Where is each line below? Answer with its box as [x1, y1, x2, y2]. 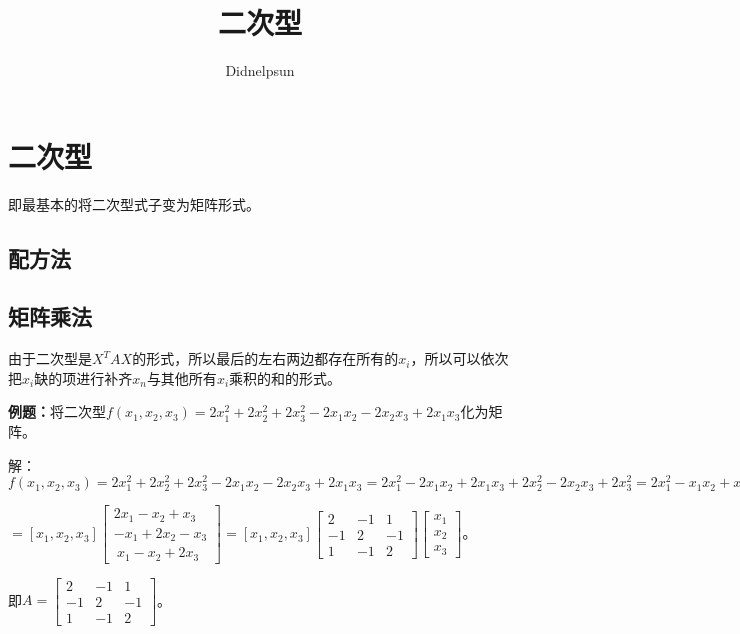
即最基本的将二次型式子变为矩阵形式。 [8, 193, 260, 214]
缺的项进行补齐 [34, 367, 133, 388]
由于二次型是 [8, 348, 92, 369]
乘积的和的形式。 [229, 367, 342, 388]
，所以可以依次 [410, 348, 509, 369]
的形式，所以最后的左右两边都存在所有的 [132, 348, 399, 369]
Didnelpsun [225, 60, 295, 81]
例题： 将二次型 [8, 401, 106, 422]
